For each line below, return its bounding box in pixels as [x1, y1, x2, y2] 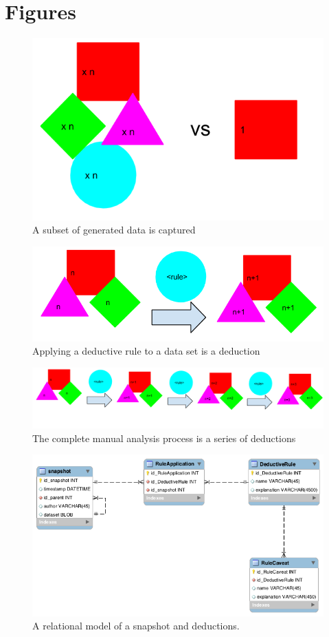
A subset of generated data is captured [32, 222, 196, 237]
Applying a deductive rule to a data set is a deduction [32, 344, 260, 358]
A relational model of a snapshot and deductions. [32, 618, 240, 633]
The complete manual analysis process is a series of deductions [32, 430, 296, 445]
